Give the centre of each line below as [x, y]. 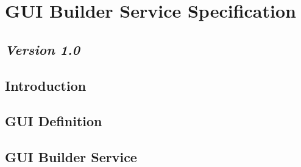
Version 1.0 [42, 49]
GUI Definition [54, 121]
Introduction [46, 85]
